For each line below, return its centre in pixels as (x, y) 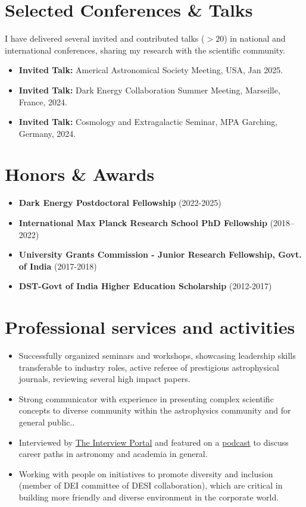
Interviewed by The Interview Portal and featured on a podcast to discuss (154, 442)
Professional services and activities (150, 327)
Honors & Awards (80, 174)
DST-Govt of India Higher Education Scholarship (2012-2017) (145, 286)
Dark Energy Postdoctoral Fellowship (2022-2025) (120, 203)
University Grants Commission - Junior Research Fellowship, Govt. (160, 254)
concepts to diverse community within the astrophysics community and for (155, 410)
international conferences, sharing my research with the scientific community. (145, 50)
